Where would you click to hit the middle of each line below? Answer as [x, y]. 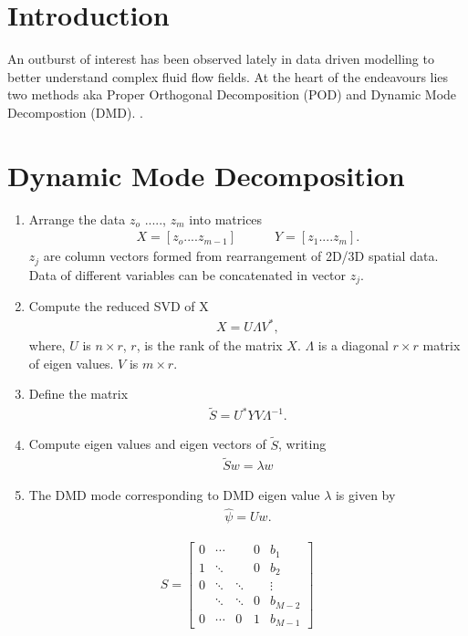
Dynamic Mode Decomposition [206, 175]
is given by [365, 495]
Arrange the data [77, 219]
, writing [302, 444]
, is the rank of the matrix [209, 345]
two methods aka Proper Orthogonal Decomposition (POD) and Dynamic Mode [232, 94]
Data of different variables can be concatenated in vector [187, 274]
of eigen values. [71, 363]
